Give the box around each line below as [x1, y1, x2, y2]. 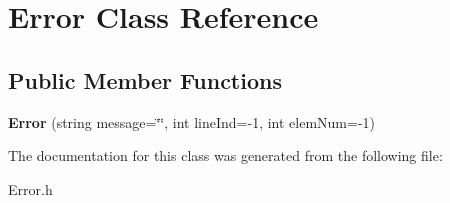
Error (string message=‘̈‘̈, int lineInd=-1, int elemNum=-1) [8, 111, 376, 132]
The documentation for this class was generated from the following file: [8, 145, 443, 166]
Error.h [8, 178, 53, 199]
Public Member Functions [8, 64, 282, 95]
